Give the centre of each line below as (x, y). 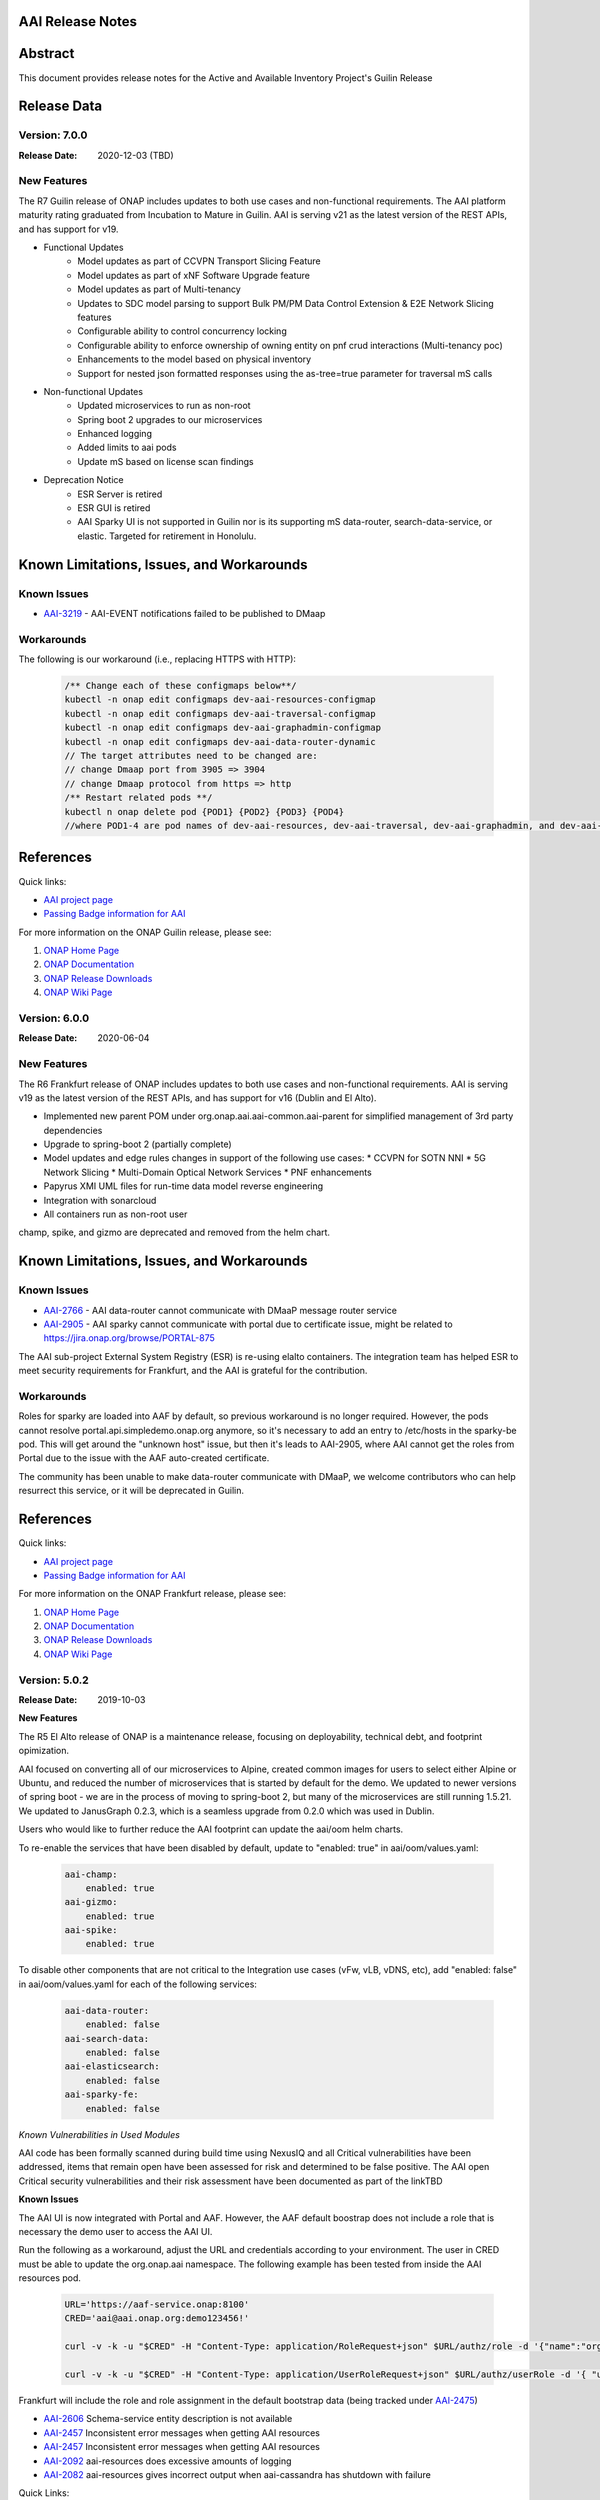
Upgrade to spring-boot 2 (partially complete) (137, 1144)
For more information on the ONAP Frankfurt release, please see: (152, 1594)
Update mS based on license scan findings (165, 461)
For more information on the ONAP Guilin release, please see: (145, 932)
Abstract (46, 53)
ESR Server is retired (120, 494)
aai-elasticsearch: (112, 2066)
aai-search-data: (107, 2038)
